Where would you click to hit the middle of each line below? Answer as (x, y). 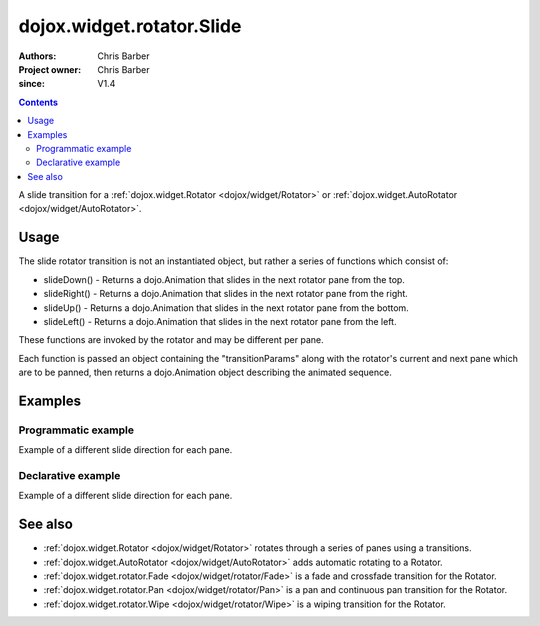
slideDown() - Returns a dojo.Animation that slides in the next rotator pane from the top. (224, 279)
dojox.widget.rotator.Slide (130, 26)
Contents (38, 102)
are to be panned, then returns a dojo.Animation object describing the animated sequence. (205, 372)
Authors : (37, 56)
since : (31, 84)
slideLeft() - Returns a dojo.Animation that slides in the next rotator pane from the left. (220, 321)
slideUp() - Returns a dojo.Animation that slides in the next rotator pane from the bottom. (226, 307)
